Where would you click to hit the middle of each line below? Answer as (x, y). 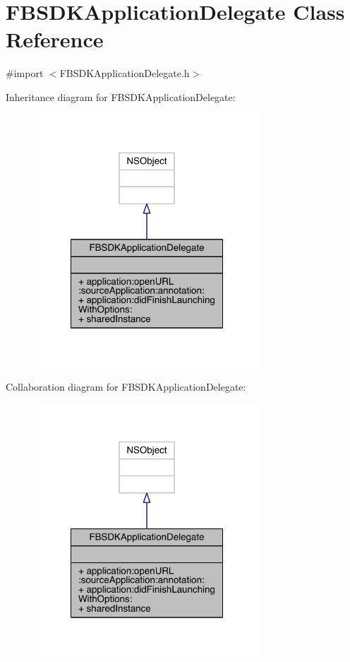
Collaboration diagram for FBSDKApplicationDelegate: (126, 386)
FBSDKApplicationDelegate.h (125, 73)
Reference (55, 39)
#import (25, 73)
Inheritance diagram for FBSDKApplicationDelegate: (121, 96)
